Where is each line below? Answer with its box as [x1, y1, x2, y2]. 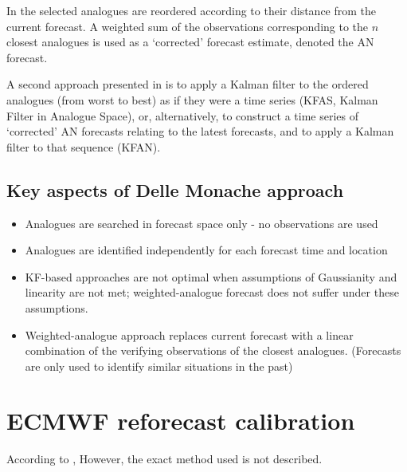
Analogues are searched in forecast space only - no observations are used [25, 214, 378, 231]
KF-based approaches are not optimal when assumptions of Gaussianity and [25, 268, 397, 285]
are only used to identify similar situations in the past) [25, 357, 293, 374]
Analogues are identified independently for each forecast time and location [25, 242, 388, 258]
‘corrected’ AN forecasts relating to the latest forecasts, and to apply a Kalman [6, 123, 394, 140]
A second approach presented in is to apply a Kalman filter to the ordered [6, 76, 369, 92]
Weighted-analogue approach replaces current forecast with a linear [25, 326, 354, 343]
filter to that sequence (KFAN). [6, 138, 161, 155]
